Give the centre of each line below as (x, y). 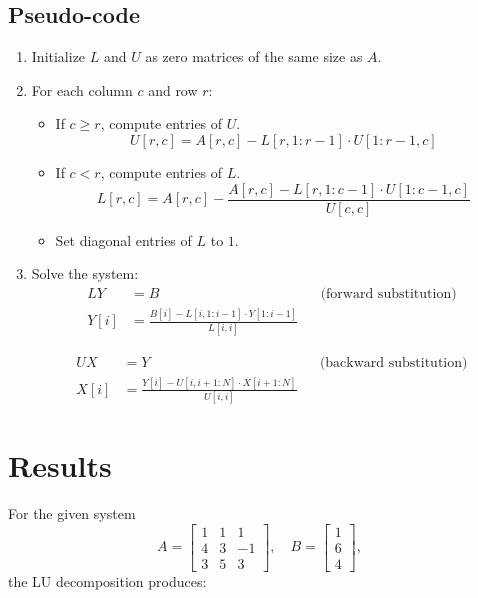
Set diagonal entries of (123, 239)
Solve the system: (85, 273)
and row (173, 89)
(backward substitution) (393, 362)
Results (60, 465)
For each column (82, 89)
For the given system (72, 513)
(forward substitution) (388, 293)
